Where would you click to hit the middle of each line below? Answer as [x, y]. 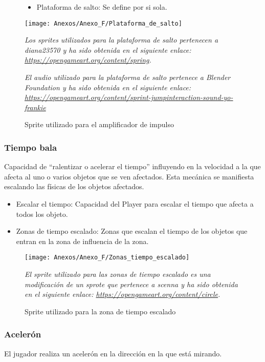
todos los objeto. [42, 214]
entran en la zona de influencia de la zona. [82, 241]
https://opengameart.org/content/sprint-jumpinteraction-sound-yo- [129, 97]
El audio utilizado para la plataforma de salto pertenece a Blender [128, 77]
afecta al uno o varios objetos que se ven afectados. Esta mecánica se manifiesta [129, 176]
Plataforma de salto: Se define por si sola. [102, 7]
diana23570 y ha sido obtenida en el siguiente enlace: [108, 49]
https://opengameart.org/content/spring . [88, 60]
